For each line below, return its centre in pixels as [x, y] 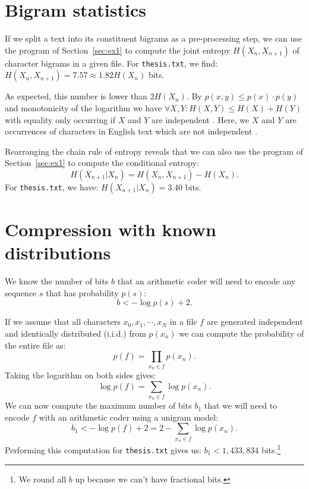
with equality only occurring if [60, 119]
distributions [58, 253]
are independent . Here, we [200, 119]
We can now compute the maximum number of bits [98, 405]
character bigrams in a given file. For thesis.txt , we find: [111, 63]
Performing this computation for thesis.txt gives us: [103, 449]
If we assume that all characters [63, 322]
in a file [183, 322]
